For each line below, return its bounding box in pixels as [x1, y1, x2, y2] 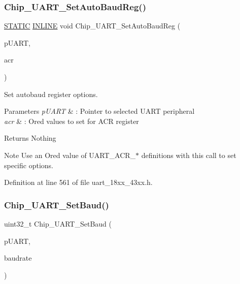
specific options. [4, 160, 53, 170]
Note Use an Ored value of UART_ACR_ [4, 149, 136, 160]
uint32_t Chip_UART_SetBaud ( [4, 218, 112, 229]
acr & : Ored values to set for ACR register [4, 115, 139, 126]
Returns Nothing [4, 133, 56, 143]
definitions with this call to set [141, 149, 236, 160]
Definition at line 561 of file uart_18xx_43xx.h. [4, 177, 153, 187]
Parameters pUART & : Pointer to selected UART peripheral [4, 106, 195, 116]
